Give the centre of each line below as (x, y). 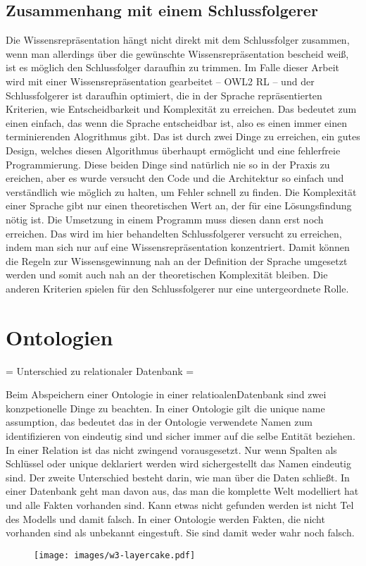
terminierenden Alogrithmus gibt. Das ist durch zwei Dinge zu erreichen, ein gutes (183, 136)
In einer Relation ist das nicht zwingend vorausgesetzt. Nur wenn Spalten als (171, 449)
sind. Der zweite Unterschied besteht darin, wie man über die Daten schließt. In (178, 477)
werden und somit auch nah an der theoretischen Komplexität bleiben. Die (167, 275)
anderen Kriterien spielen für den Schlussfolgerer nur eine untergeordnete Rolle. (177, 288)
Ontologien (59, 337)
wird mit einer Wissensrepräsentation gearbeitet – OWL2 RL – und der (160, 81)
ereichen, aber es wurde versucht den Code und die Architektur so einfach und (175, 178)
